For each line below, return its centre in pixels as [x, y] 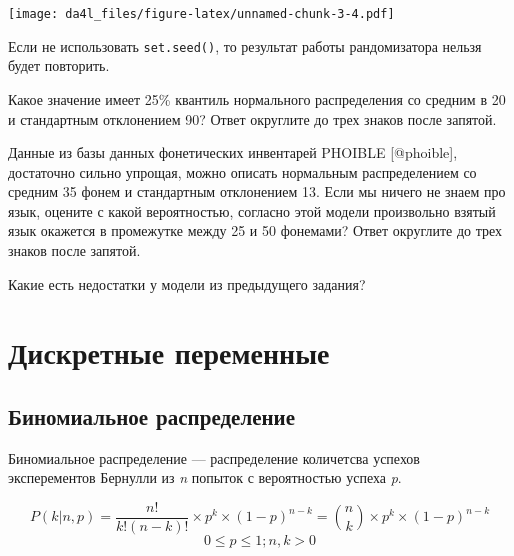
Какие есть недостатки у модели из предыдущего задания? [187, 283]
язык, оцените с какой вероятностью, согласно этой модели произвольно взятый [252, 210]
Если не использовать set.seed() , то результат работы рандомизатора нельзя [245, 45]
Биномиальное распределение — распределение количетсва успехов [214, 457]
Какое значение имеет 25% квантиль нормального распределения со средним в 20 [257, 98]
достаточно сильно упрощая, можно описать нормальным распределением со [242, 171]
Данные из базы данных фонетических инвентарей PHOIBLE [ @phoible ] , [233, 152]
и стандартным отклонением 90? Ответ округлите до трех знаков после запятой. [252, 118]
